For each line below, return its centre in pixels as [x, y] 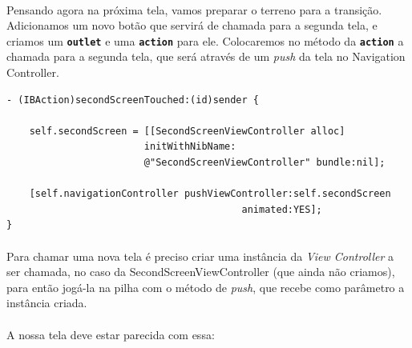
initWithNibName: [190, 147]
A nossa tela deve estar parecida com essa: [111, 334]
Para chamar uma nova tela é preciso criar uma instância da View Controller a [200, 256]
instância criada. [47, 303]
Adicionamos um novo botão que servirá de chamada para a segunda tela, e [192, 25]
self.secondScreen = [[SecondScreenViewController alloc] [187, 131]
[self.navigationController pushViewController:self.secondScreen [210, 194]
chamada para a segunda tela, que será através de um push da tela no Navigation [206, 56]
